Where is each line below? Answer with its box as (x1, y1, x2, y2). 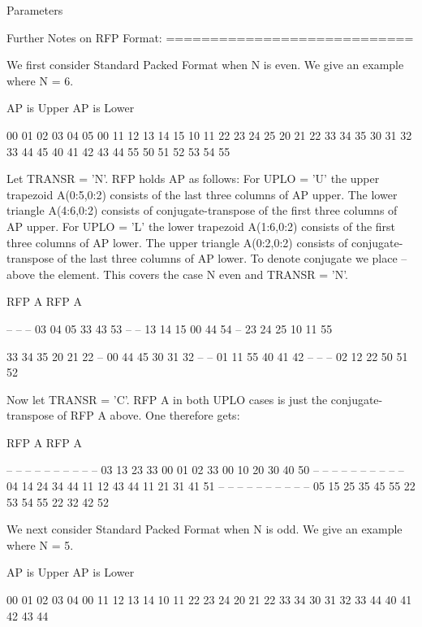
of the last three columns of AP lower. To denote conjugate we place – (57, 250, 407, 267)
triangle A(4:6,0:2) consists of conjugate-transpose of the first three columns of (6, 202, 398, 219)
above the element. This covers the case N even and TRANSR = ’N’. (6, 265, 348, 282)
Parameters (6, 2, 63, 18)
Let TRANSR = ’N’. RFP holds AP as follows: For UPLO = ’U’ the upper (6, 170, 380, 187)
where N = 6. (6, 72, 74, 89)
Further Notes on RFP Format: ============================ (6, 28, 414, 46)
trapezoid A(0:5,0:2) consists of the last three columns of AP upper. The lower (6, 185, 398, 202)
